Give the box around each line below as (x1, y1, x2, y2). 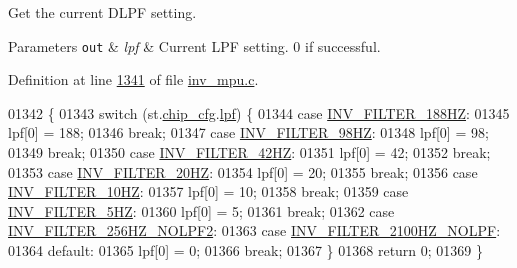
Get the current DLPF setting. (8, 2, 197, 22)
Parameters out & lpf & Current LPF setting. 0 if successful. (8, 35, 381, 56)
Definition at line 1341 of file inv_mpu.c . (8, 69, 259, 90)
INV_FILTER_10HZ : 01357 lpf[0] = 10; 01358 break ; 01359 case (8, 181, 409, 202)
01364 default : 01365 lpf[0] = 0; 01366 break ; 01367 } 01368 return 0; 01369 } (8, 240, 484, 260)
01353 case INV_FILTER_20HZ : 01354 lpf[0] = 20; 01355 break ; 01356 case (8, 161, 478, 182)
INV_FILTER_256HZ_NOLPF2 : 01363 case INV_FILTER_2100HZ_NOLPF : (8, 220, 501, 241)
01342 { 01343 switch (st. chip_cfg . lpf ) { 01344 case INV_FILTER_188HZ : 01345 (8, 102, 510, 123)
